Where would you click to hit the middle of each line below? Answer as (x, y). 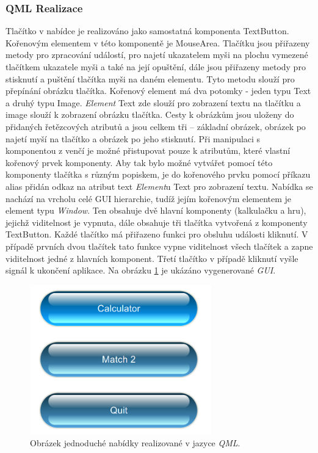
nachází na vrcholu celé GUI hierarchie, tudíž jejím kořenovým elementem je (149, 198)
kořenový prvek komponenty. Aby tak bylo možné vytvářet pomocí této (139, 162)
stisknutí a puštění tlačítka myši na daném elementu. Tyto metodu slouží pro (150, 78)
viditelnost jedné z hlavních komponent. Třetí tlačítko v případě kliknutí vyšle (152, 258)
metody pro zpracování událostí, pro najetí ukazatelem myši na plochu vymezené (157, 55)
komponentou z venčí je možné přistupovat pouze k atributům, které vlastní (148, 150)
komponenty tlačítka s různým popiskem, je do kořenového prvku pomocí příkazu (158, 174)
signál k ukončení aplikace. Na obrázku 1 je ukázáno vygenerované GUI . (141, 270)
